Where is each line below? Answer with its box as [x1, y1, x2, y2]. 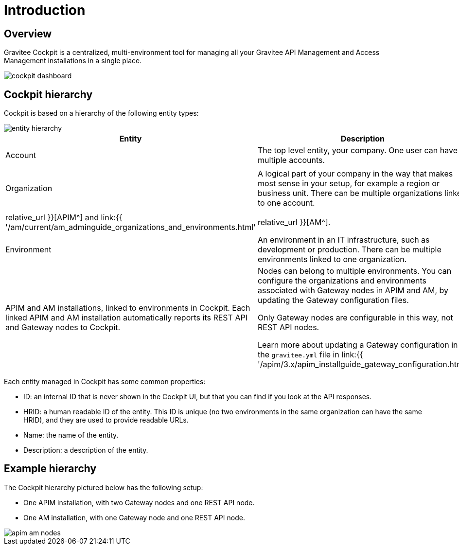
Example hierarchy [4, 462, 97, 475]
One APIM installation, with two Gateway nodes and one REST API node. [23, 498, 255, 507]
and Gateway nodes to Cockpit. [5, 322, 121, 333]
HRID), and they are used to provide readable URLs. [23, 416, 189, 425]
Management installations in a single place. [4, 56, 142, 65]
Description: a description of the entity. [23, 446, 148, 455]
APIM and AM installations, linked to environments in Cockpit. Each [5, 303, 250, 313]
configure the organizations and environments [258, 276, 427, 286]
